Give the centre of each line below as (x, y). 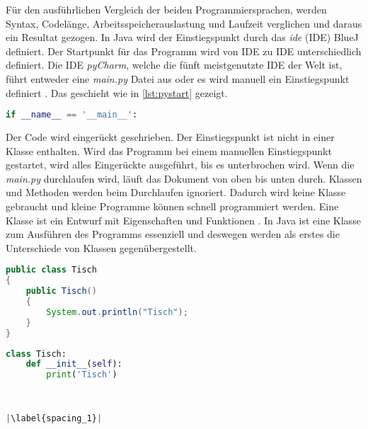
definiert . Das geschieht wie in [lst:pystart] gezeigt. (117, 92)
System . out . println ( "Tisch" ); (117, 312)
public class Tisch (51, 270)
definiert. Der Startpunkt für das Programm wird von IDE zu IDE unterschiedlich (184, 51)
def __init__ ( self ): (74, 364)
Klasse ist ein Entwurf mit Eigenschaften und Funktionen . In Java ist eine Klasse (183, 220)
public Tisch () (61, 291)
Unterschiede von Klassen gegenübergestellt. (101, 247)
